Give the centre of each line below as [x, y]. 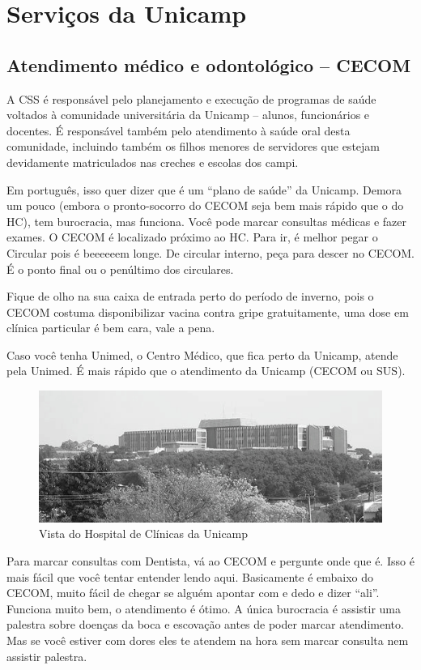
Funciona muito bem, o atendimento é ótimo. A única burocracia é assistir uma [204, 608]
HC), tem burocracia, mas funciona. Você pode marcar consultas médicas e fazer [206, 221]
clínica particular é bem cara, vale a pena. [111, 328]
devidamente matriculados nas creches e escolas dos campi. [153, 162]
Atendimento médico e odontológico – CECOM [209, 64]
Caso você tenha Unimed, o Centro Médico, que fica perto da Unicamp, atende [202, 354]
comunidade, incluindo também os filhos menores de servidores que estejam [193, 146]
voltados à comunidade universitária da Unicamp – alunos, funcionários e [188, 115]
